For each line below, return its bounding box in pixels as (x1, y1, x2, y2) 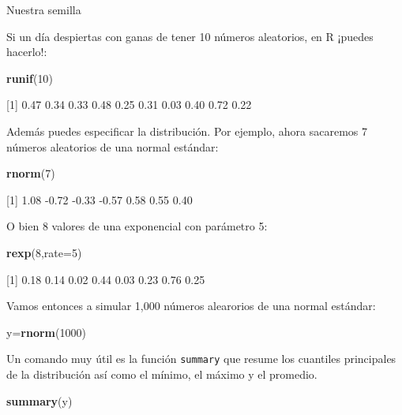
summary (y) (6, 392, 73, 409)
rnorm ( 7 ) (6, 165, 55, 181)
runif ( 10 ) (6, 69, 53, 86)
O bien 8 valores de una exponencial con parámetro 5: (6, 218, 268, 234)
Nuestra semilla (6, 2, 81, 17)
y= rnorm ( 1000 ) (6, 323, 86, 340)
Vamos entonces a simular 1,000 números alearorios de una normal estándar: (6, 297, 376, 314)
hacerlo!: (6, 43, 47, 60)
